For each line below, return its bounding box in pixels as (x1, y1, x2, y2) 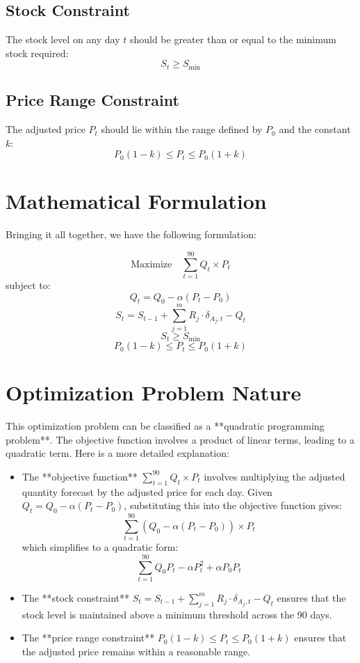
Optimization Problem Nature (6, 378, 302, 407)
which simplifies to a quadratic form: (22, 540, 179, 554)
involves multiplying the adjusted (204, 469, 345, 483)
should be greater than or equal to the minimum (129, 32, 336, 47)
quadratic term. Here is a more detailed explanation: (6, 446, 229, 460)
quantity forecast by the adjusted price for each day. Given (22, 484, 272, 499)
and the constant (279, 122, 351, 136)
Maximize (131, 259, 172, 270)
